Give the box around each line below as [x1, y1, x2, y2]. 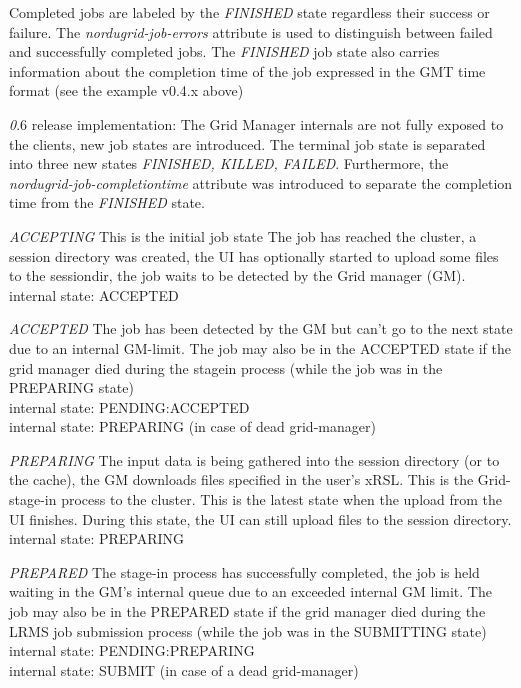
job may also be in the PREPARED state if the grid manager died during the [9, 601, 486, 622]
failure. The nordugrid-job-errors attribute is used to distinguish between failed [9, 21, 493, 42]
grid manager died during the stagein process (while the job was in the [9, 357, 443, 378]
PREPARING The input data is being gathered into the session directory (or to [9, 449, 500, 470]
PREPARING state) [9, 377, 134, 398]
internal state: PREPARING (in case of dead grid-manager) [9, 416, 376, 437]
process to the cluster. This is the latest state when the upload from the [61, 489, 503, 510]
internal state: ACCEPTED [9, 284, 179, 305]
